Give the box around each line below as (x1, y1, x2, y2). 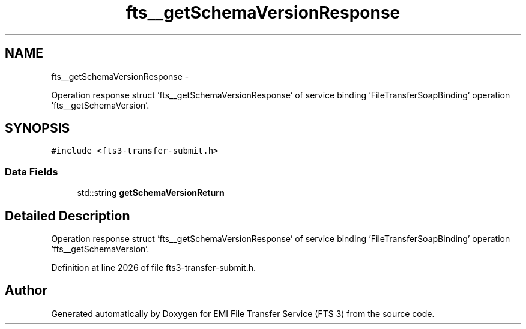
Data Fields (5, 165, 58, 178)
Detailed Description (5, 208, 130, 223)
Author (5, 283, 47, 298)
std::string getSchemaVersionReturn (77, 187, 225, 198)
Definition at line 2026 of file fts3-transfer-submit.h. (51, 262, 256, 273)
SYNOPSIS (5, 121, 70, 136)
